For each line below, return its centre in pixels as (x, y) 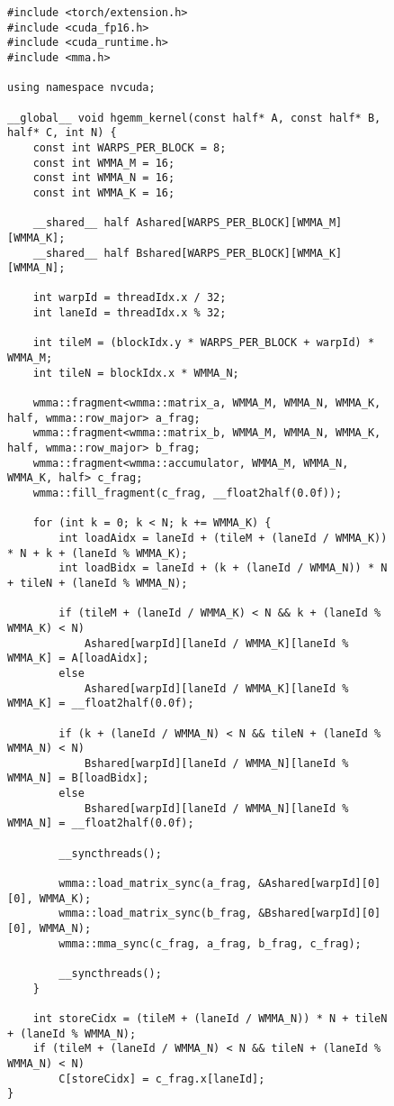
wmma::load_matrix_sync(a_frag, (156, 884)
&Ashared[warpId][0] (320, 884)
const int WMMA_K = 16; (104, 192)
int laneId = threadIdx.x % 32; (130, 313)
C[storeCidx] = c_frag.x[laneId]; (162, 1079)
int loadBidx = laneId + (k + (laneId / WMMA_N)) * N (223, 568)
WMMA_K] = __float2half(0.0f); (101, 704)
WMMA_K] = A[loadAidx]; (78, 658)
